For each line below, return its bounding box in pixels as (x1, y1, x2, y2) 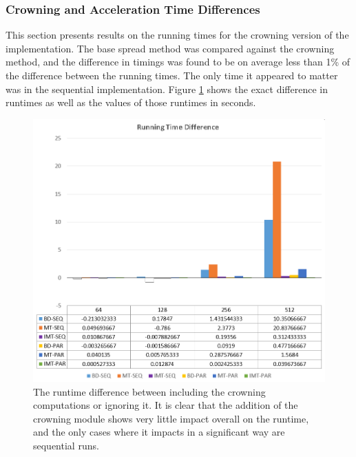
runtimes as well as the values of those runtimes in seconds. (6, 95, 256, 110)
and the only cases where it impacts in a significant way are (33, 425, 285, 439)
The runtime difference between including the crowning (33, 384, 266, 398)
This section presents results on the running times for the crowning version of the (6, 28, 349, 42)
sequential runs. (33, 438, 99, 452)
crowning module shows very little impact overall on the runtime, (33, 411, 309, 425)
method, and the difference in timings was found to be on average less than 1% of (6, 54, 350, 69)
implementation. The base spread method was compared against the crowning (6, 41, 335, 55)
